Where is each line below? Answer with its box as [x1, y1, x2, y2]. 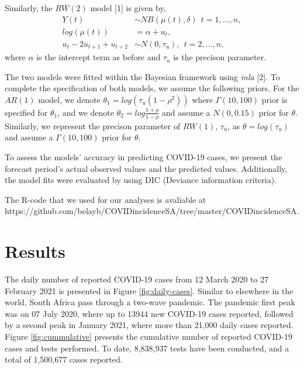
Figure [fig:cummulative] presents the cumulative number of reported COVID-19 [5, 330, 292, 342]
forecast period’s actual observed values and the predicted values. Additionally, [5, 162, 288, 174]
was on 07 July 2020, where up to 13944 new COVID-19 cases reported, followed [5, 307, 293, 319]
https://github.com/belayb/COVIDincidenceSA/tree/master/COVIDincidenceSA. [5, 205, 299, 217]
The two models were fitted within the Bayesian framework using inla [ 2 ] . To [5, 70, 280, 82]
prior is [261, 93, 288, 105]
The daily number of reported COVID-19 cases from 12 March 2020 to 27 [5, 273, 269, 285]
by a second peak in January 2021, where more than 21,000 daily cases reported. [5, 319, 293, 331]
